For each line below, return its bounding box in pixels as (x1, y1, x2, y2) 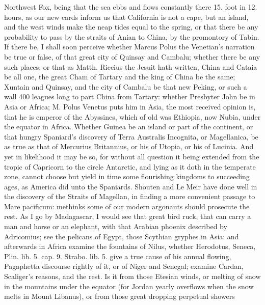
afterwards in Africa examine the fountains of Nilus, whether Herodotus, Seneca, (4, 241, 256, 252)
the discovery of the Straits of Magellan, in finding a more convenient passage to (4, 191, 255, 202)
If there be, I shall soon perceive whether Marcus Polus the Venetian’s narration (4, 41, 255, 52)
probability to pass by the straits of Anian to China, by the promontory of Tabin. (4, 31, 259, 42)
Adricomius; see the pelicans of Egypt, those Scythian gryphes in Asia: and (4, 231, 239, 241)
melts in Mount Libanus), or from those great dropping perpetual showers (4, 291, 235, 301)
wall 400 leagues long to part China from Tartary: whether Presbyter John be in (4, 91, 255, 102)
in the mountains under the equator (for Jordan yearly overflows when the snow (4, 281, 254, 291)
